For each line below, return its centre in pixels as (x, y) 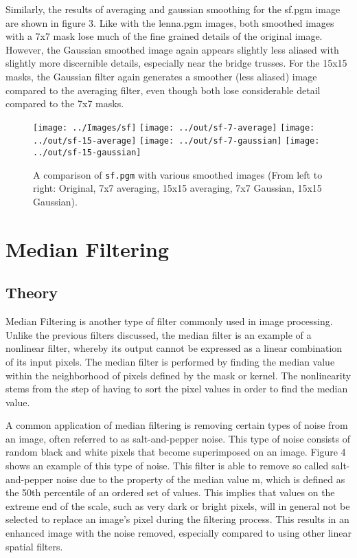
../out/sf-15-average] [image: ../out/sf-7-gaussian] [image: (176, 141)
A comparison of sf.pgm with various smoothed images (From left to (178, 174)
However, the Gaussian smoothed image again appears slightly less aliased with (172, 49)
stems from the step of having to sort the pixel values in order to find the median (177, 389)
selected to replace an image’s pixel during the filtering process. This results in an (177, 519)
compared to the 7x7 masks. (65, 103)
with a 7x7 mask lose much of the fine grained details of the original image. (164, 36)
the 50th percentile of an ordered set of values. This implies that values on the (170, 492)
